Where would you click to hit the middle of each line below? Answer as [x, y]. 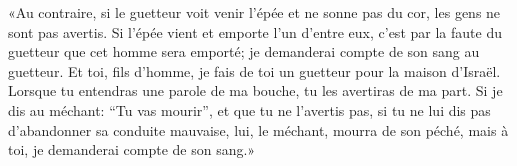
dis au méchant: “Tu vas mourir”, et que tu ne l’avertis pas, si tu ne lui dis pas [249, 109]
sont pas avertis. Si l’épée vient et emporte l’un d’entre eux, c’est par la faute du [255, 31]
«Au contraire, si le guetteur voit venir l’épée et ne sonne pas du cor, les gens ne [254, 12]
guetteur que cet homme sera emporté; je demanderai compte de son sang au [244, 51]
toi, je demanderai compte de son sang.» [132, 149]
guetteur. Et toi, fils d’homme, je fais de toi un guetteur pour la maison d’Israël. [254, 70]
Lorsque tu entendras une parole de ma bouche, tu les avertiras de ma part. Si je [255, 90]
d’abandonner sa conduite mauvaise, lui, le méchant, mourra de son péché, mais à [258, 129]
